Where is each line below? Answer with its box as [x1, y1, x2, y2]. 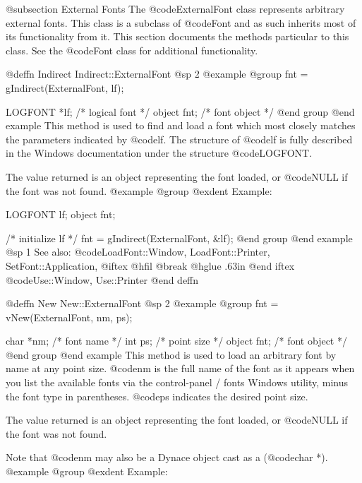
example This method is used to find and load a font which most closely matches [6, 118, 356, 133]
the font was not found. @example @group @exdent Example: [6, 183, 272, 198]
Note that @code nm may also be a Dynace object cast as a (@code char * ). [6, 450, 328, 465]
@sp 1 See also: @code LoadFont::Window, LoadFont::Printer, [6, 244, 270, 259]
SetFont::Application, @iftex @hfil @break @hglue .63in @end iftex [6, 258, 295, 273]
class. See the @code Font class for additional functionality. [6, 42, 258, 57]
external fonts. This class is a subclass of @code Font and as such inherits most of [6, 15, 356, 30]
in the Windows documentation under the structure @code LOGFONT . [6, 145, 313, 160]
